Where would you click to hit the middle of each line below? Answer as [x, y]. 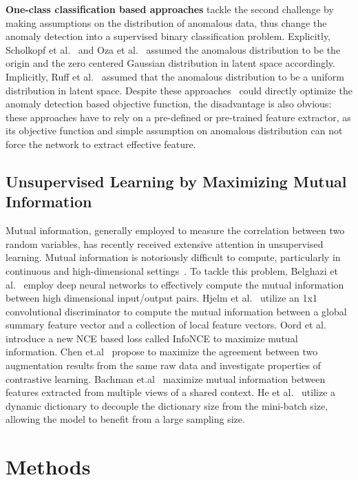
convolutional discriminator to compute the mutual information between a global [176, 311]
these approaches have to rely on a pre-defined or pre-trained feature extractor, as [178, 117]
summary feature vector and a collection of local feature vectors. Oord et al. [166, 325]
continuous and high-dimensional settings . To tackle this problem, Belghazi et [172, 270]
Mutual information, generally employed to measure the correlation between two [175, 230]
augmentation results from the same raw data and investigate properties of [163, 365]
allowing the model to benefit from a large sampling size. [125, 419]
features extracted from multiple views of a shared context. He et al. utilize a [171, 392]
